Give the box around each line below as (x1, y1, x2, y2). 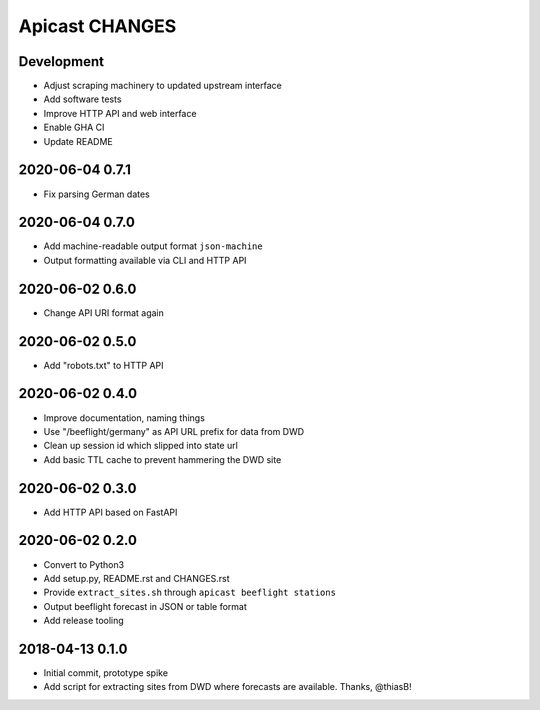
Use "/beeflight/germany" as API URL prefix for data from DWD (43, 425, 305, 437)
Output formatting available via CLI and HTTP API (43, 254, 247, 266)
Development (18, 53, 105, 70)
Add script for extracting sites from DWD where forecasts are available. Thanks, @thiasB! (43, 681, 412, 693)
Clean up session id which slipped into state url (43, 440, 239, 452)
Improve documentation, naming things (43, 411, 205, 424)
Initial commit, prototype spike (43, 667, 169, 679)
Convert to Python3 (43, 558, 125, 570)
